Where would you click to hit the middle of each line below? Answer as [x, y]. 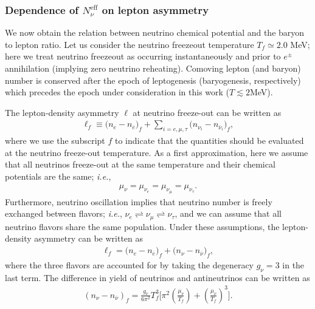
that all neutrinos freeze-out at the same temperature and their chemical [140, 164]
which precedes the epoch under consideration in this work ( [117, 92]
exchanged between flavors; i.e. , [64, 213]
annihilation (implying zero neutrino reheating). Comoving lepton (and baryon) [153, 68]
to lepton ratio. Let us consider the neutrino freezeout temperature [130, 44]
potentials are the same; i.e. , [58, 176]
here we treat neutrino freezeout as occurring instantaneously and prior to [143, 56]
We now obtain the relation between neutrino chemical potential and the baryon [155, 32]
